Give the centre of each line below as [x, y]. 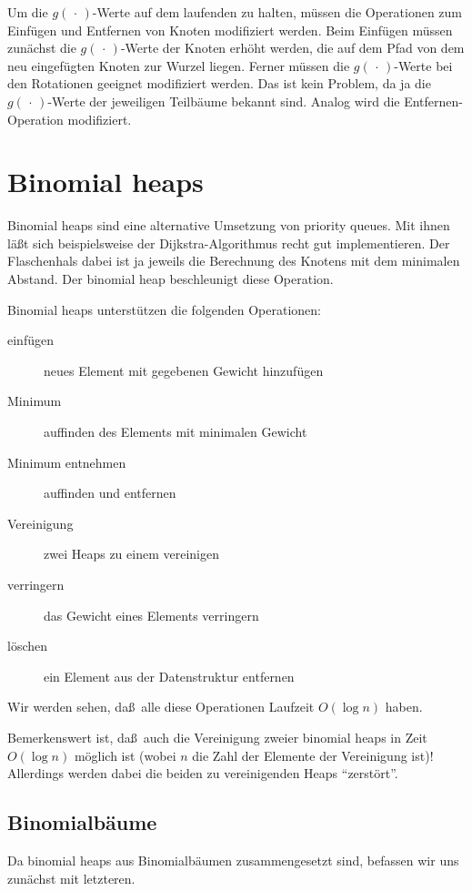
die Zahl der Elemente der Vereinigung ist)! [313, 755]
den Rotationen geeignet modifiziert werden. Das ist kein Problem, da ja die [219, 83]
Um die [28, 12]
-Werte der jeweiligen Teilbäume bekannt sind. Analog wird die [224, 101]
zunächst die [42, 48]
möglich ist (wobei [125, 755]
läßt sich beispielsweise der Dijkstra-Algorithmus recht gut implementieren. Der [229, 243]
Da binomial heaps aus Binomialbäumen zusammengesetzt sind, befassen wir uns [233, 860]
